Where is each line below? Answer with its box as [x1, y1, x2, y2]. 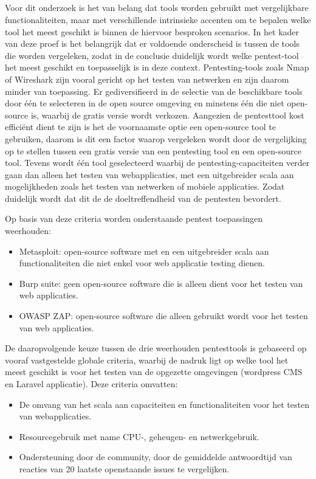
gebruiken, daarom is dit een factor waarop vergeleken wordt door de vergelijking [5, 132, 307, 145]
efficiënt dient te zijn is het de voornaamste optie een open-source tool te [5, 120, 276, 133]
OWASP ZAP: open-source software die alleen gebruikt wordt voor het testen [19, 309, 308, 322]
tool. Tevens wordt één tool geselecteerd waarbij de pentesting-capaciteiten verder [5, 156, 310, 169]
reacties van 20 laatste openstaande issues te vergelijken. [19, 462, 230, 475]
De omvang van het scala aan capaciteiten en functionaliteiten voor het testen [19, 398, 309, 410]
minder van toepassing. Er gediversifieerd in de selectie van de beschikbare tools [5, 84, 303, 97]
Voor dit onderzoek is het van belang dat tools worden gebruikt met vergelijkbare [5, 1, 309, 14]
